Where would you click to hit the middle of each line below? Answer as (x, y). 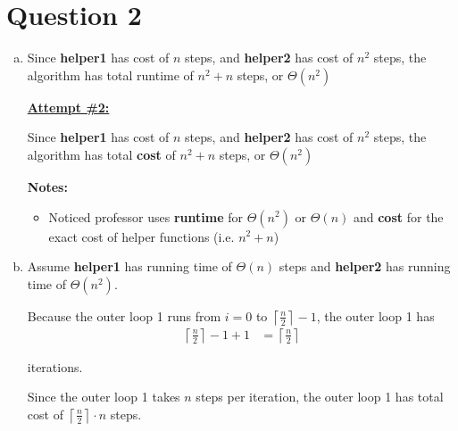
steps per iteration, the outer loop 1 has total (320, 397)
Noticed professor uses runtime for (146, 216)
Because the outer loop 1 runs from (124, 315)
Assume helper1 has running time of (129, 266)
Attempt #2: (68, 107)
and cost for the (398, 216)
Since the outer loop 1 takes (104, 397)
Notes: (47, 186)
